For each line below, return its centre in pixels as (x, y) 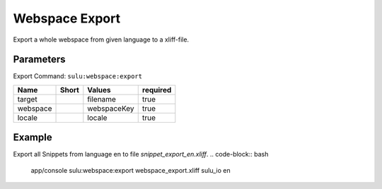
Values (99, 90)
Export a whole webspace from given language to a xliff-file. (101, 39)
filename (102, 99)
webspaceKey (111, 108)
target (28, 99)
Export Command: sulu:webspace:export (78, 76)
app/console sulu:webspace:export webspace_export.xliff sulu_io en (131, 170)
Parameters (39, 60)
